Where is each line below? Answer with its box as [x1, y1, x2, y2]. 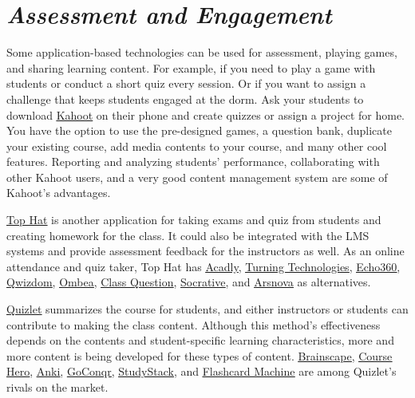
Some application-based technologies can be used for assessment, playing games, [6, 44, 397, 61]
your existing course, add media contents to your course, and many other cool [6, 137, 387, 154]
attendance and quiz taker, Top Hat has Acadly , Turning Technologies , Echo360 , [6, 258, 401, 274]
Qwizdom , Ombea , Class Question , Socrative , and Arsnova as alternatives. [6, 274, 371, 290]
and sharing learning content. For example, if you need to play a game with [6, 59, 376, 76]
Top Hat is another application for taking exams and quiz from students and [6, 211, 381, 228]
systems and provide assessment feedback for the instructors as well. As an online [6, 242, 405, 259]
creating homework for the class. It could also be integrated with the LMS [6, 227, 370, 243]
